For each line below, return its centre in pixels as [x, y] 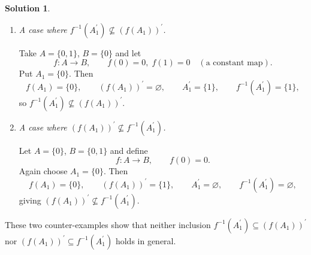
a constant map [234, 63]
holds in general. [146, 240]
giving [30, 200]
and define [129, 150]
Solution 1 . [28, 8]
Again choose [43, 171]
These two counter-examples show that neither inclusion [108, 224]
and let [128, 52]
